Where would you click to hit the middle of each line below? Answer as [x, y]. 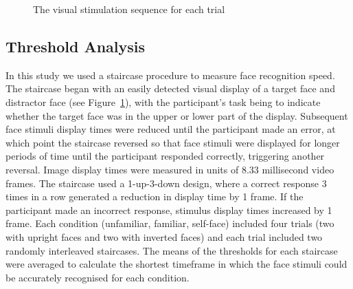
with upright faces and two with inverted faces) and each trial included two [164, 236]
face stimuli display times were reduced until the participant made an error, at [171, 129]
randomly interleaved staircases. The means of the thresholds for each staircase [172, 250]
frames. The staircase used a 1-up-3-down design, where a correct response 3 [166, 183]
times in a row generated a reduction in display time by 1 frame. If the [155, 196]
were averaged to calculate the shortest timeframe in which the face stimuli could [176, 264]
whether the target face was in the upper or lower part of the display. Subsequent [177, 115]
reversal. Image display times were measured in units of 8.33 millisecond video [170, 169]
